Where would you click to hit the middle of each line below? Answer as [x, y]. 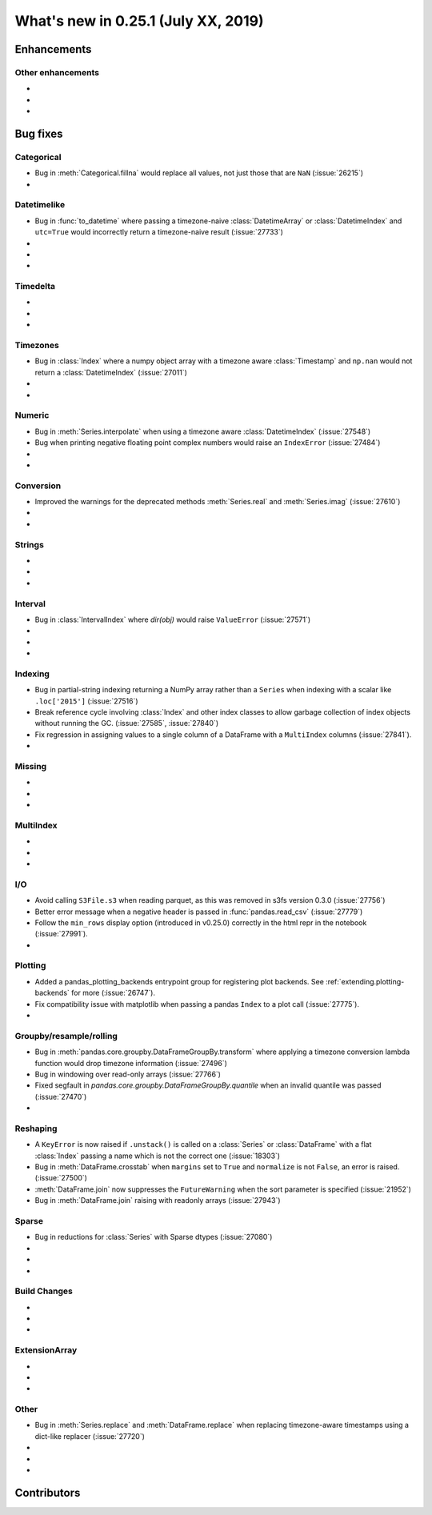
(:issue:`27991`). [61, 934]
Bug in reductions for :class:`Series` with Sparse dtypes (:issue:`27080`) [154, 1237]
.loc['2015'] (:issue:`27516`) [87, 701]
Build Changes [44, 1291]
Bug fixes [39, 133]
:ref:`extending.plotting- [365, 981]
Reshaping [36, 1128]
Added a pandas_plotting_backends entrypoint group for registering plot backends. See [179, 981]
